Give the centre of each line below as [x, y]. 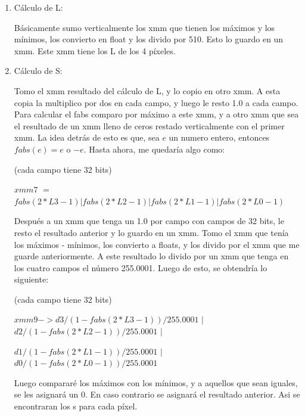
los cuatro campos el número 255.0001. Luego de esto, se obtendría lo [141, 267]
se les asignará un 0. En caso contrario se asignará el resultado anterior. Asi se [157, 394]
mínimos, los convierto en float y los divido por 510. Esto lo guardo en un [149, 39]
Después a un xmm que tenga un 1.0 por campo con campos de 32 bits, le [149, 221]
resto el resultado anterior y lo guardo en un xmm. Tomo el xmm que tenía [151, 232]
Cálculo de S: [38, 71]
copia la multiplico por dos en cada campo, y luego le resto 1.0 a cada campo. [156, 102]
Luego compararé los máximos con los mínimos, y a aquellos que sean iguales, [156, 382]
